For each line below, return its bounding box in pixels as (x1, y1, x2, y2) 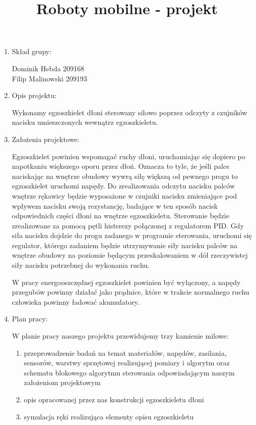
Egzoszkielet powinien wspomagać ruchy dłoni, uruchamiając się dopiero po (12, 151, 245, 161)
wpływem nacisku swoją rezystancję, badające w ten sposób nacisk (12, 200, 218, 211)
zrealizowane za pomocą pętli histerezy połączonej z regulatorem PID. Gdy (12, 220, 244, 230)
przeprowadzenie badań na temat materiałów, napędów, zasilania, (24, 347, 227, 358)
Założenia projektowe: (12, 133, 80, 144)
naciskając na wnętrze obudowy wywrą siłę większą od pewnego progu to (12, 170, 238, 181)
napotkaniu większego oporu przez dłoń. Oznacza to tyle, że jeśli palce (12, 161, 230, 171)
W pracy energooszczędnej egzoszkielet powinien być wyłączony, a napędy (12, 276, 241, 287)
